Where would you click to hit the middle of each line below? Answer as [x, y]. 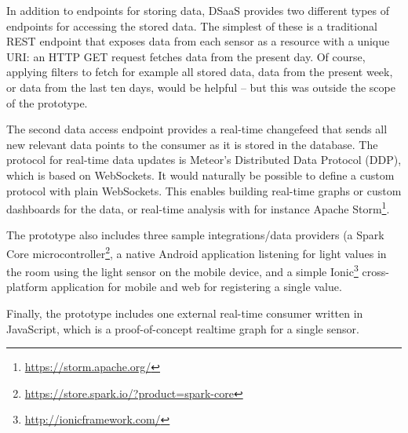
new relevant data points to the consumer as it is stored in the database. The [192, 144]
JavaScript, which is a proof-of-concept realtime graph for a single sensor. [183, 328]
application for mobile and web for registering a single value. [197, 287]
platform [27, 287]
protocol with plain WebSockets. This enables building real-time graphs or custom [204, 190]
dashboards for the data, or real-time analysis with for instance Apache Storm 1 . [198, 207]
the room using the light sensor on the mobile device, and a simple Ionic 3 [182, 270]
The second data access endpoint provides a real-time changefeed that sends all [197, 129]
